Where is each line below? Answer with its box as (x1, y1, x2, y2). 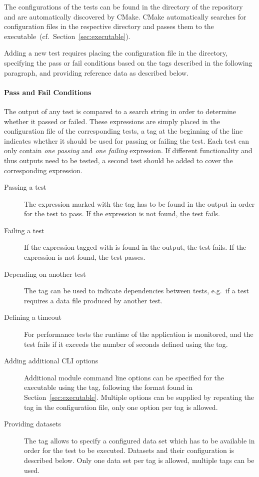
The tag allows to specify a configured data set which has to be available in (24, 435, 255, 445)
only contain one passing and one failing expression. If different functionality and (4, 145, 252, 156)
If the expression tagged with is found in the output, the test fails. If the (24, 242, 246, 252)
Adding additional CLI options (4, 355, 98, 366)
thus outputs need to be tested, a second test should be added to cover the (4, 155, 233, 165)
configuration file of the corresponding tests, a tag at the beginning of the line (4, 126, 243, 136)
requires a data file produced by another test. (24, 295, 163, 305)
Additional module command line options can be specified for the (24, 372, 224, 382)
